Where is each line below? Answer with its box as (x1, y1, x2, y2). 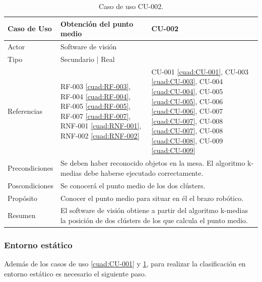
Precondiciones (8, 163, 53, 173)
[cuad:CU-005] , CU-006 (151, 96, 223, 106)
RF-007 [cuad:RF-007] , (60, 110, 131, 121)
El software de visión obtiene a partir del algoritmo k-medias (60, 205, 248, 216)
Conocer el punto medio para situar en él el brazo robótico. (60, 192, 244, 203)
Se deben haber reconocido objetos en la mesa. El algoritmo (60, 158, 245, 168)
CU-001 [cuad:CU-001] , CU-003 (151, 66, 249, 77)
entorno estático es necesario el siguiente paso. (4, 268, 147, 278)
